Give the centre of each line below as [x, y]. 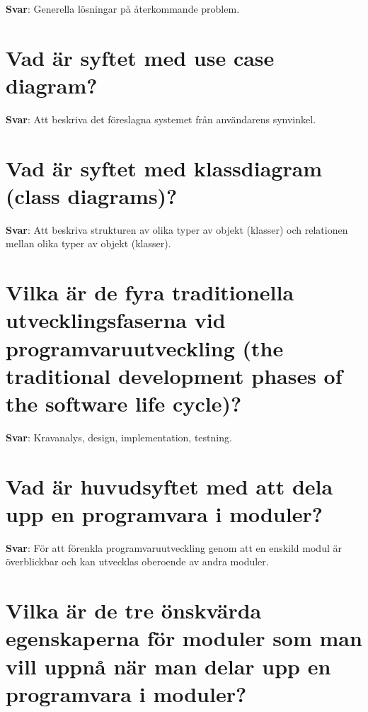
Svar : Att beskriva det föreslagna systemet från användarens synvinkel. [161, 119]
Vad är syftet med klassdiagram [164, 168]
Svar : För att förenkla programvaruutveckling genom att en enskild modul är [174, 547]
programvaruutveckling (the [145, 347]
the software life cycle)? [124, 403]
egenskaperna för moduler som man [184, 638]
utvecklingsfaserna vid [116, 320]
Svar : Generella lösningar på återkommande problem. [123, 9]
